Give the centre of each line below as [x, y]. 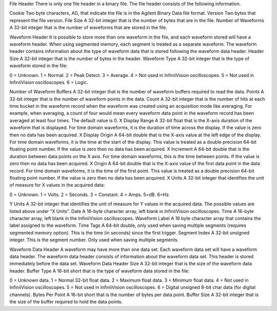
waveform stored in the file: [38, 66]
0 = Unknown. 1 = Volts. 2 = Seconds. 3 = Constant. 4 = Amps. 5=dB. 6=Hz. [90, 195]
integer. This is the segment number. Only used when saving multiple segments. [94, 240]
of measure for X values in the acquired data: [57, 185]
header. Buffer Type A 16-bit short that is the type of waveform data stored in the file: [100, 271]
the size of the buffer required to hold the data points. [66, 302]
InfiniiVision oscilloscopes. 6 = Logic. [49, 82]
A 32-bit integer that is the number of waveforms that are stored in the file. [88, 28]
